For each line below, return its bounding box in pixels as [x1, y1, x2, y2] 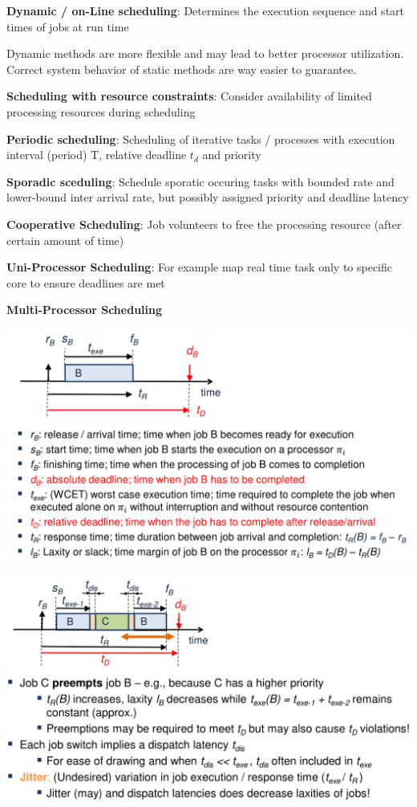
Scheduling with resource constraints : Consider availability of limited [6, 88, 372, 104]
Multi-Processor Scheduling [6, 301, 163, 318]
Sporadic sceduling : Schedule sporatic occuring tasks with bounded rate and [6, 173, 395, 190]
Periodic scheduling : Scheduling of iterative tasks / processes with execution [6, 130, 395, 147]
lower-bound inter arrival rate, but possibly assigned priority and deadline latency [6, 189, 409, 206]
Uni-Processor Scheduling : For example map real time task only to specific [6, 259, 393, 275]
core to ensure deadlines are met [6, 274, 165, 291]
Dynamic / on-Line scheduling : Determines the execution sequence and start [6, 2, 405, 18]
